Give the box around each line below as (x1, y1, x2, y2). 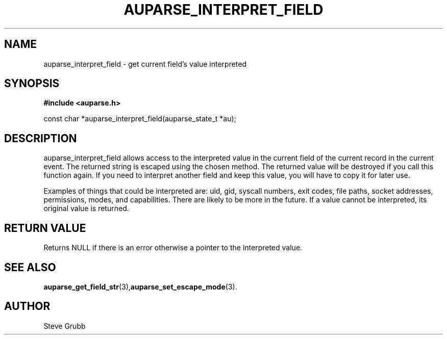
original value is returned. (43, 204, 129, 213)
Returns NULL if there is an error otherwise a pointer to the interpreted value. (43, 243, 303, 252)
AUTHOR (4, 300, 51, 313)
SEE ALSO (4, 260, 56, 274)
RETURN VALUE (4, 221, 86, 234)
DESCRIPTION (4, 132, 77, 145)
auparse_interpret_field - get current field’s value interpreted (43, 59, 247, 68)
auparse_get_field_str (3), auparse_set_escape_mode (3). (43, 282, 237, 291)
